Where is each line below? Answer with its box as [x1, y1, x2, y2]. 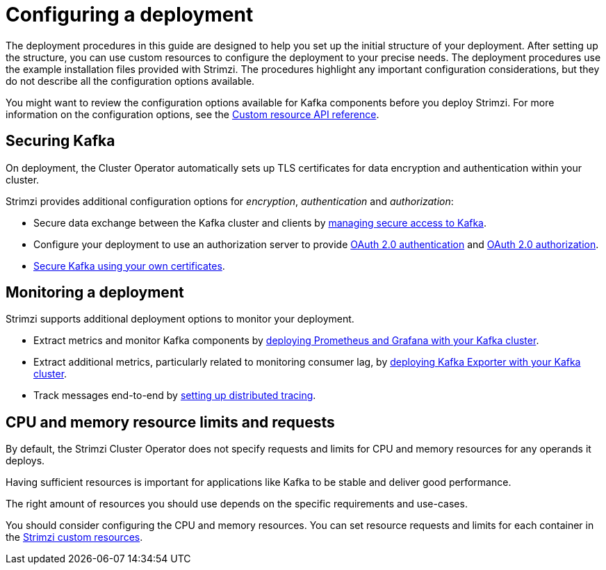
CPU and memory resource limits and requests [6, 413, 335, 431]
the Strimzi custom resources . [6, 531, 143, 544]
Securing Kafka [6, 132, 115, 150]
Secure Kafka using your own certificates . [33, 259, 225, 272]
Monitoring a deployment [6, 284, 184, 302]
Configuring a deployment [6, 3, 254, 26]
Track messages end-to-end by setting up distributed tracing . [33, 389, 316, 402]
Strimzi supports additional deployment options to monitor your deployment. [6, 313, 354, 325]
